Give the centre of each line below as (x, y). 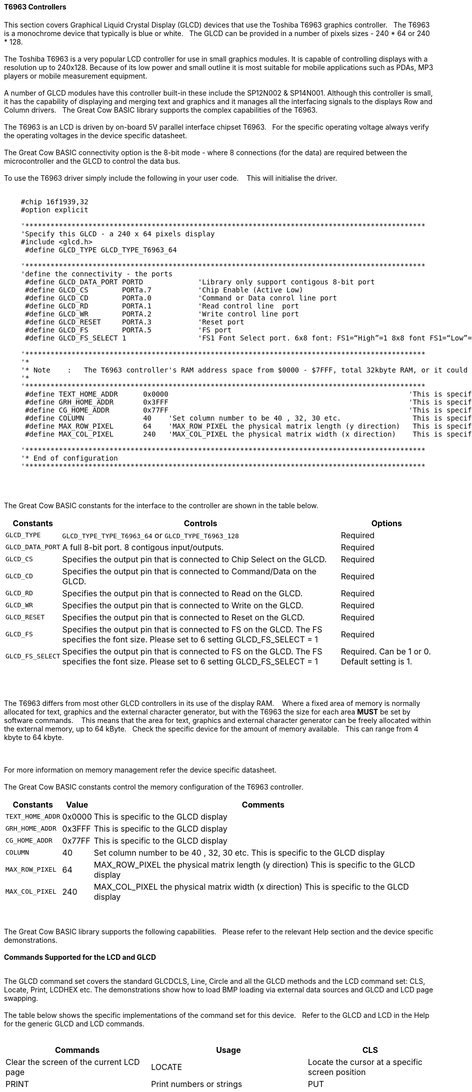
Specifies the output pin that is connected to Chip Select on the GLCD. (194, 559)
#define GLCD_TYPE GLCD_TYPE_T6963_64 (101, 250)
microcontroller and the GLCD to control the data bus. (92, 161)
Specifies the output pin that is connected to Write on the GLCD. (183, 605)
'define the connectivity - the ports (97, 274)
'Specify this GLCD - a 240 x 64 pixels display (118, 234)
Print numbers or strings (197, 1084)
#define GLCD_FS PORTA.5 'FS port (128, 330)
